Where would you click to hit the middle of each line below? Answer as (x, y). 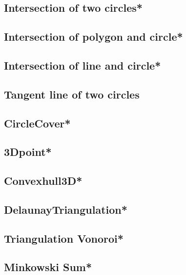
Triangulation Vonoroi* (64, 238)
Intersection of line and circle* (83, 65)
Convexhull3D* (43, 181)
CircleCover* (37, 123)
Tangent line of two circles (72, 94)
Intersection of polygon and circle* (93, 37)
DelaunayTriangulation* (66, 209)
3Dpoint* (28, 152)
